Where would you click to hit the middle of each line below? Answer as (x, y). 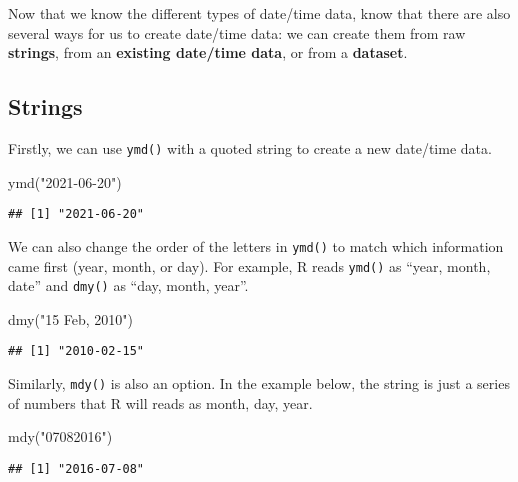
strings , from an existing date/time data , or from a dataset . (208, 52)
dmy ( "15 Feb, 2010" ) (71, 318)
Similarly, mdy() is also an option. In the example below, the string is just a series (259, 383)
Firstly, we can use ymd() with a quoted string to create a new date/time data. (250, 147)
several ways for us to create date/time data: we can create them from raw (237, 32)
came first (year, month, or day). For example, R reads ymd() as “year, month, (249, 265)
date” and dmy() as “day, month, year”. (128, 285)
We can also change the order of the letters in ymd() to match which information (256, 245)
